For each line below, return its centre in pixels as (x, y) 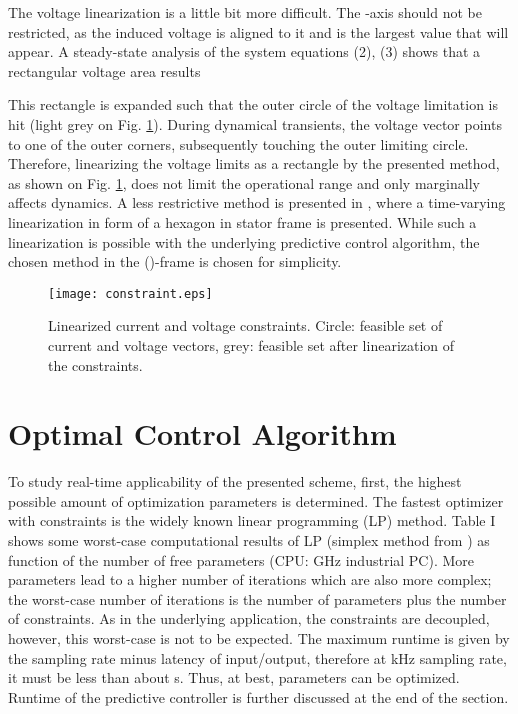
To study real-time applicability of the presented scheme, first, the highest (235, 481)
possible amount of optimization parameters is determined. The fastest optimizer (256, 500)
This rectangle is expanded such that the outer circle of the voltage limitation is (253, 104)
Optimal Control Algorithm (202, 433)
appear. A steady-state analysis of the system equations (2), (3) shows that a (244, 51)
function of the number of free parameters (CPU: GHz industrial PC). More (241, 559)
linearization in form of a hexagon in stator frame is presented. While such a (242, 221)
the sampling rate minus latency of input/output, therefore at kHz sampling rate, (257, 657)
